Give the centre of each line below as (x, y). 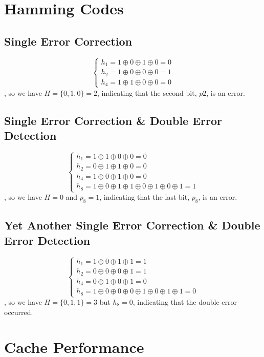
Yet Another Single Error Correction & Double (132, 225)
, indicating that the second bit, (147, 92)
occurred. (19, 312)
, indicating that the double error (185, 302)
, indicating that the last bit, (145, 197)
